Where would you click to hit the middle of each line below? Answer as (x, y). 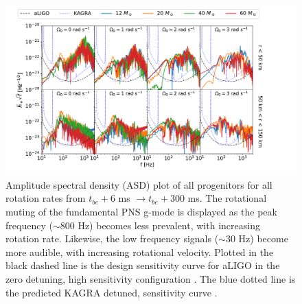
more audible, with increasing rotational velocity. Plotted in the (140, 252)
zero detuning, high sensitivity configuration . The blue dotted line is (151, 278)
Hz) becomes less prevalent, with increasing (169, 225)
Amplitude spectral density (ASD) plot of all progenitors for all (139, 184)
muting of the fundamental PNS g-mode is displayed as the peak (141, 211)
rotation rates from (46, 198)
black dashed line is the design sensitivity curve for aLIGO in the (143, 265)
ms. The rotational (227, 198)
